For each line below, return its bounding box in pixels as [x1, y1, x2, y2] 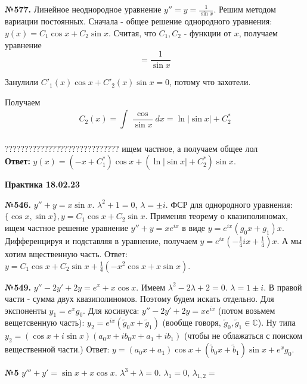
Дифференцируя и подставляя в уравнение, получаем [5, 234, 197, 246]
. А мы [277, 234, 302, 246]
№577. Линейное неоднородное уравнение [5, 3, 162, 15]
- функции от [184, 26, 232, 39]
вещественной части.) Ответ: [5, 343, 110, 355]
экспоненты [5, 304, 46, 316]
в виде [182, 221, 205, 233]
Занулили [5, 76, 39, 88]
